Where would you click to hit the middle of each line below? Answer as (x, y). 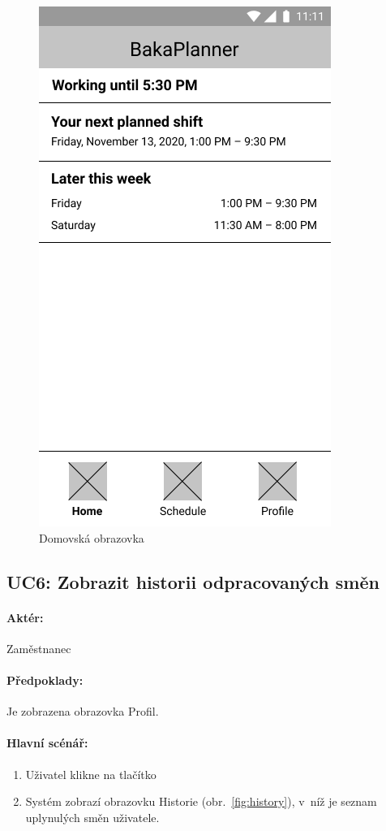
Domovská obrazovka (92, 537)
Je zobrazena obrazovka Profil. (83, 711)
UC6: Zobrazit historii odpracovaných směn (193, 581)
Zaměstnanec (39, 648)
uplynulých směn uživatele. (92, 817)
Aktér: (25, 617)
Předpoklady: (45, 680)
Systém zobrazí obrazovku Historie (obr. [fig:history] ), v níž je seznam (201, 801)
